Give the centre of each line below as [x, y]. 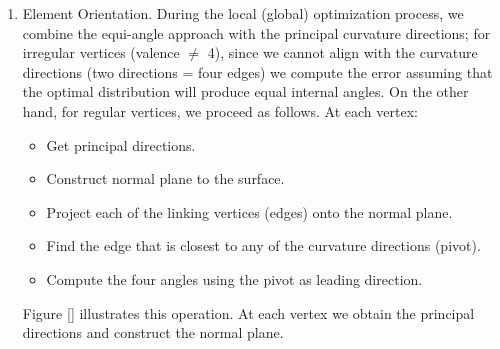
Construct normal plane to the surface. [165, 178]
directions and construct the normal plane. [153, 332]
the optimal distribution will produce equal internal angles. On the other [245, 91]
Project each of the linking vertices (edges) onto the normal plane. [249, 211]
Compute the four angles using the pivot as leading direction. [234, 278]
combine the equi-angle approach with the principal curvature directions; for [256, 32]
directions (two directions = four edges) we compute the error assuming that [257, 71]
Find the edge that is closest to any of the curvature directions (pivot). [263, 245]
